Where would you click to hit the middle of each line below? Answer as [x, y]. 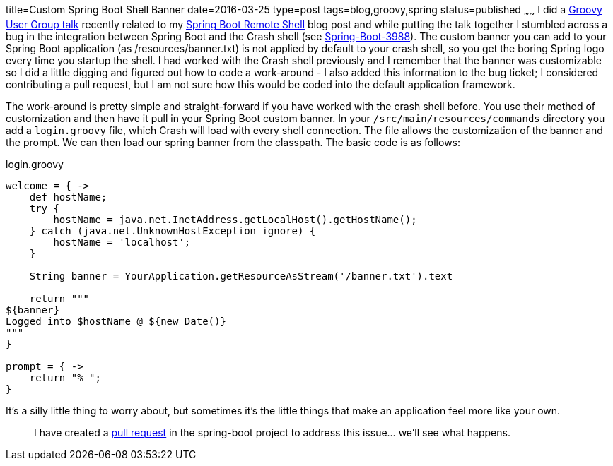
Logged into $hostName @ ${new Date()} [116, 321]
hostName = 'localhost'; [122, 242]
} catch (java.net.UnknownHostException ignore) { [173, 231]
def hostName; [68, 197]
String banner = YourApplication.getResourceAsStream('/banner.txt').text [241, 276]
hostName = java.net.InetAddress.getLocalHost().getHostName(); [235, 219]
